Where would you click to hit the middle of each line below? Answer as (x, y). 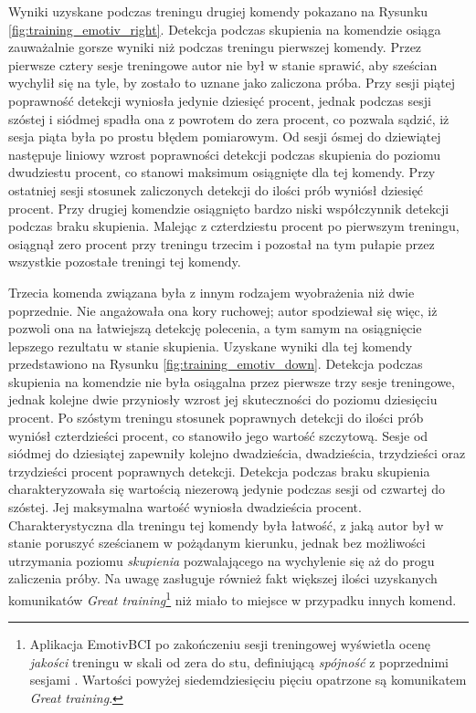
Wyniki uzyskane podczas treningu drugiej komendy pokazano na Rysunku (218, 11)
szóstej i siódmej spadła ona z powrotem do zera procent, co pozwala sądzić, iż (229, 118)
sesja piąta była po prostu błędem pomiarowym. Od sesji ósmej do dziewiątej (225, 136)
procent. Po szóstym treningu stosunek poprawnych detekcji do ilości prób (216, 418)
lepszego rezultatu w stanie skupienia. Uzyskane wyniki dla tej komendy (211, 346)
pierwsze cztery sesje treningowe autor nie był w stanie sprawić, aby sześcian (223, 64)
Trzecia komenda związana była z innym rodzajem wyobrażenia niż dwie (212, 292)
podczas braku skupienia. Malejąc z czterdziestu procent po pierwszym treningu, (234, 226)
